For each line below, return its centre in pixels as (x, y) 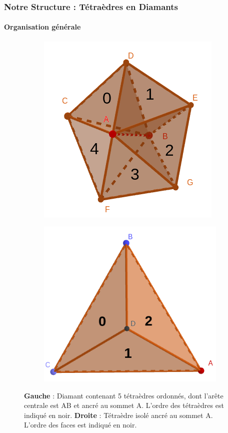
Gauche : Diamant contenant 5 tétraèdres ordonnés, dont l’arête (124, 395)
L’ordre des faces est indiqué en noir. (80, 425)
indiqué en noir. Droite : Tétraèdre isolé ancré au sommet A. (118, 415)
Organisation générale (42, 27)
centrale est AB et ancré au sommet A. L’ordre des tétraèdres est (124, 405)
